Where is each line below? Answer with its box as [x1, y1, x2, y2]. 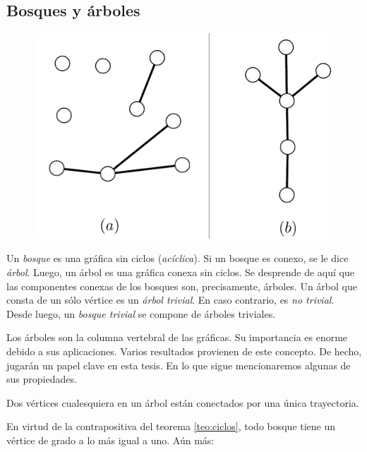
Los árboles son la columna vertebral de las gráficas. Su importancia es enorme [6, 330, 348, 345]
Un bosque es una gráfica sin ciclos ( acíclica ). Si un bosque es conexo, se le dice [6, 251, 349, 266]
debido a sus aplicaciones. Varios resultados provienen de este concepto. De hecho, [6, 344, 362, 359]
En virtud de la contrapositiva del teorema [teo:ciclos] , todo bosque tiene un [6, 419, 336, 434]
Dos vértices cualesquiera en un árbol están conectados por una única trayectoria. [6, 395, 359, 410]
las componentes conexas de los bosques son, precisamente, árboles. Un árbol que [6, 278, 357, 293]
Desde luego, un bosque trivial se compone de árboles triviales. [6, 306, 276, 321]
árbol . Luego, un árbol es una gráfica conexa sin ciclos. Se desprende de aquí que [6, 265, 354, 280]
